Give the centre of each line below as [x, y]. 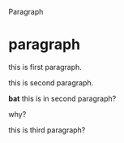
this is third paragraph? [47, 130]
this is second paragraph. [51, 82]
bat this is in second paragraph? [62, 98]
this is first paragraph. [45, 67]
